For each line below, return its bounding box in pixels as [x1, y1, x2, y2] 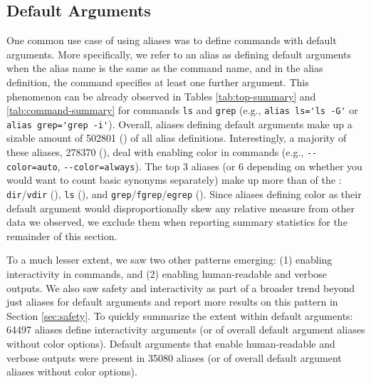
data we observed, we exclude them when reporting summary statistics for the [6, 214, 348, 229]
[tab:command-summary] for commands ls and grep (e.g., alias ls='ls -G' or [6, 103, 358, 118]
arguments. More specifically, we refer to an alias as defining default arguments [6, 46, 351, 61]
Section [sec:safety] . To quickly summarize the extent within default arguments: [6, 308, 353, 323]
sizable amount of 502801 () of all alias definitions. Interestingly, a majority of [6, 130, 347, 145]
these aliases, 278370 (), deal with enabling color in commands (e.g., [6, 145, 304, 160]
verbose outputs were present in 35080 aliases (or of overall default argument [6, 350, 342, 365]
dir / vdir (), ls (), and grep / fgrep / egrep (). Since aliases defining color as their [6, 186, 362, 201]
